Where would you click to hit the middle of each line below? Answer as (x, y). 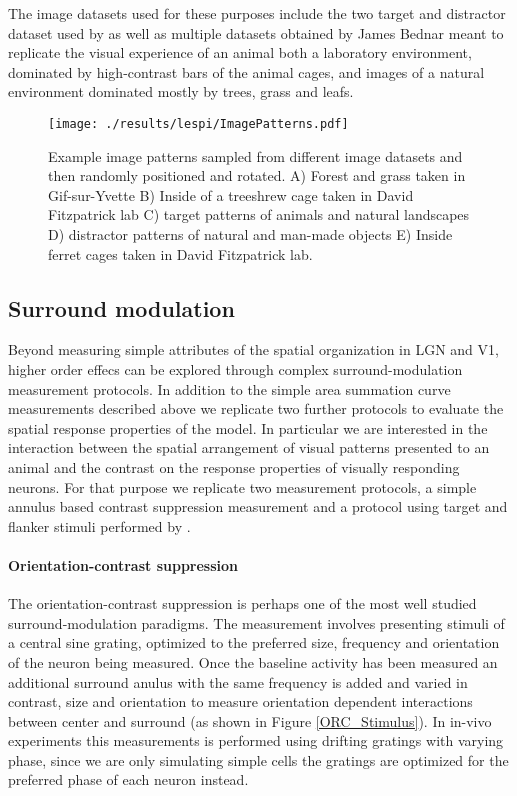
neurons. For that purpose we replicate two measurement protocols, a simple (242, 486)
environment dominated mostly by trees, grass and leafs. (181, 91)
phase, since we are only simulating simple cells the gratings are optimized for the (258, 759)
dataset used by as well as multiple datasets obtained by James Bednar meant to (256, 32)
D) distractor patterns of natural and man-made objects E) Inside (250, 234)
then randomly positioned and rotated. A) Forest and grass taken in (257, 175)
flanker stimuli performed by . (99, 525)
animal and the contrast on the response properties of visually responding (234, 466)
